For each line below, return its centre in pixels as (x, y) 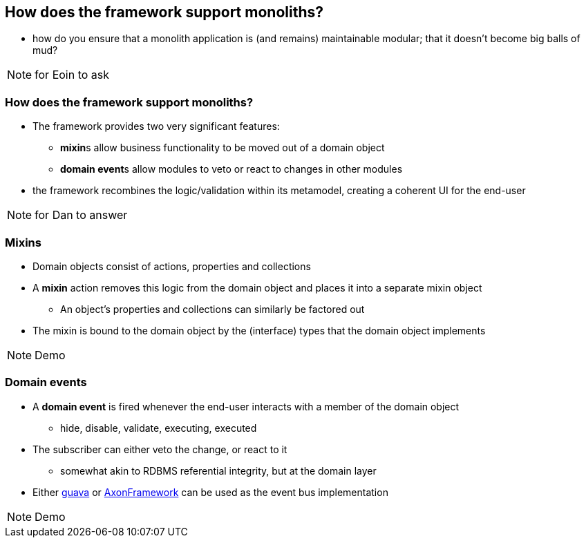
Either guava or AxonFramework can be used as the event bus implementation (210, 492)
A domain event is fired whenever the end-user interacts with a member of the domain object (246, 406)
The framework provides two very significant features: (156, 126)
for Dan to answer (81, 215)
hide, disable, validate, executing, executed (159, 428)
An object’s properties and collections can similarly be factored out (212, 309)
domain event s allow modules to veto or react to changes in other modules (231, 169)
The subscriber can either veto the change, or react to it (160, 449)
